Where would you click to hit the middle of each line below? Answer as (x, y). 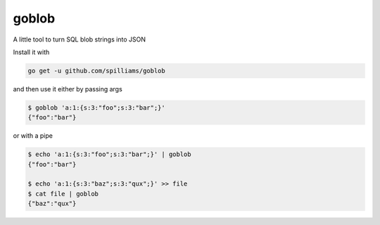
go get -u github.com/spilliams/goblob (96, 71)
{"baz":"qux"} (52, 204)
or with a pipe (33, 136)
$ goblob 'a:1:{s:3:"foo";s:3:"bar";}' (96, 108)
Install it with (31, 52)
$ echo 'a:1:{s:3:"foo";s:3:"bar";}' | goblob (109, 154)
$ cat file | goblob (63, 194)
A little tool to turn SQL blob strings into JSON (79, 39)
